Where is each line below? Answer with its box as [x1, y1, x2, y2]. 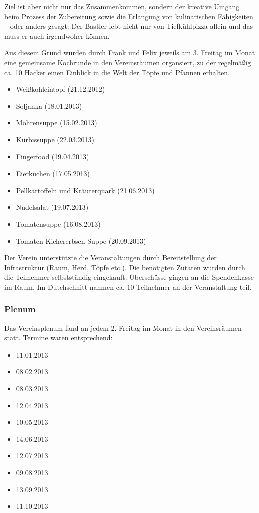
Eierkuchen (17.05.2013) [16, 168, 90, 179]
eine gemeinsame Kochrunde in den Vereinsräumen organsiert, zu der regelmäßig [4, 57, 251, 67]
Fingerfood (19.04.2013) [16, 151, 89, 161]
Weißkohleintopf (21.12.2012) [16, 84, 105, 94]
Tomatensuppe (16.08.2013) [16, 218, 101, 229]
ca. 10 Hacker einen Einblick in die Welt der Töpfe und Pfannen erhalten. [4, 67, 230, 77]
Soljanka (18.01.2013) [16, 100, 82, 111]
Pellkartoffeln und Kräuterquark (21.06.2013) [16, 185, 155, 195]
